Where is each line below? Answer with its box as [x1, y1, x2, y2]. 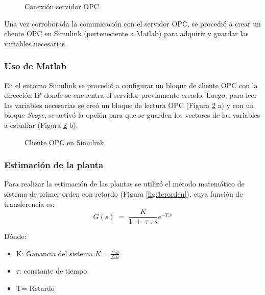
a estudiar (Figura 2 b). [4, 119, 78, 130]
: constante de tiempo [19, 265, 87, 276]
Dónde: [4, 231, 27, 242]
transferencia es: [4, 198, 55, 209]
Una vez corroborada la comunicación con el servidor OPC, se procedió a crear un [4, 18, 261, 29]
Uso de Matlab [4, 60, 67, 72]
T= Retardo [16, 282, 55, 293]
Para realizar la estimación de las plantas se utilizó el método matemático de [4, 178, 245, 189]
